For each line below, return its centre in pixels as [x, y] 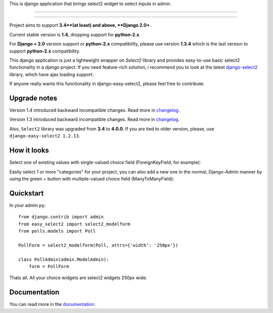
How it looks [29, 150]
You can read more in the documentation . [53, 304]
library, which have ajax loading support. [52, 74]
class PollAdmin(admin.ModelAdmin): [64, 259]
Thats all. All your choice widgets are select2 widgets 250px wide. [78, 278]
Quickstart [27, 193]
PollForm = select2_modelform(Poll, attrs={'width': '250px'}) [98, 245]
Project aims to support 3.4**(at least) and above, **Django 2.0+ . [80, 25]
